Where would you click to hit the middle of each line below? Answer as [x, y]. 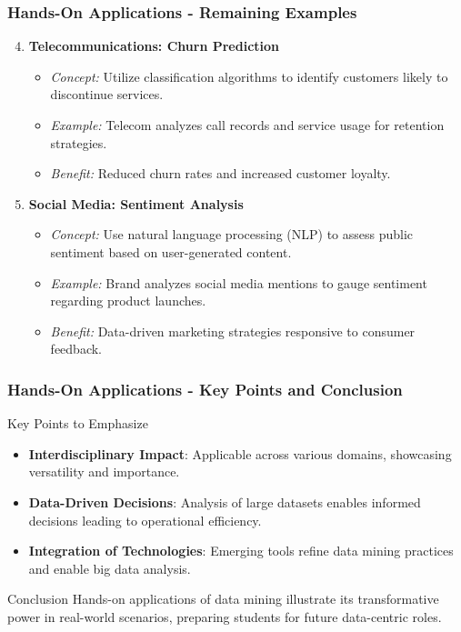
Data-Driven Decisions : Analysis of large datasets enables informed [225, 502]
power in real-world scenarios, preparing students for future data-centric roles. [225, 616]
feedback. [76, 349]
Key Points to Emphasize [78, 423]
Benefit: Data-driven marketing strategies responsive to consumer [233, 331]
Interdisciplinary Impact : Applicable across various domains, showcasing [240, 453]
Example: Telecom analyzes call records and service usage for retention [247, 125]
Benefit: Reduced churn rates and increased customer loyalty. [220, 173]
